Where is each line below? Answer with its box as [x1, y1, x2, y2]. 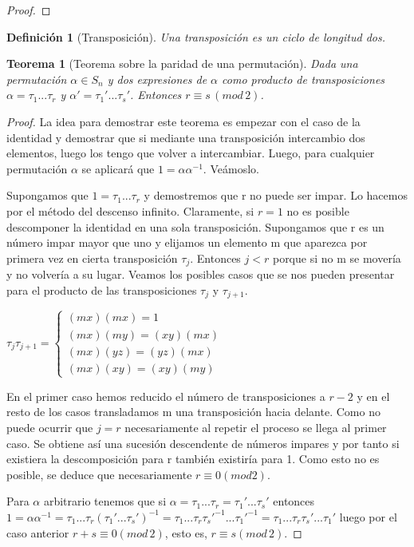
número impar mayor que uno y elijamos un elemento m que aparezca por [6, 234, 368, 251]
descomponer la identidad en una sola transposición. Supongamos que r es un [6, 218, 384, 235]
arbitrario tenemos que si [43, 493, 167, 509]
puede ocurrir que [6, 419, 93, 436]
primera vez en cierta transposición [6, 249, 178, 266]
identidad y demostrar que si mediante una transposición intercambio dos [6, 129, 365, 145]
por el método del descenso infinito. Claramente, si [6, 202, 254, 219]
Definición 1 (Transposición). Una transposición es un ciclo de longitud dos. [6, 28, 385, 45]
